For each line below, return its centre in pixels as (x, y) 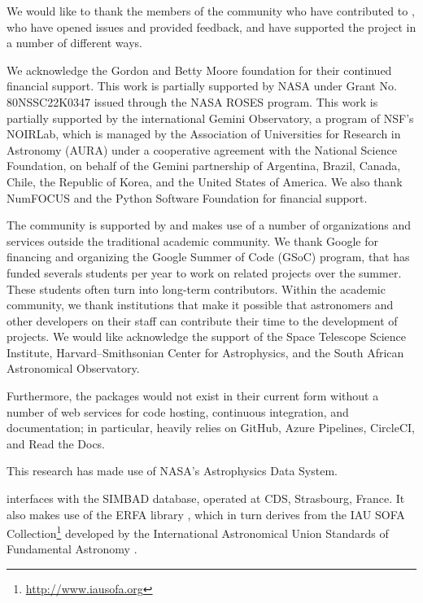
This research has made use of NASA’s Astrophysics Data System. (172, 471)
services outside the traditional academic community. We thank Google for (193, 240)
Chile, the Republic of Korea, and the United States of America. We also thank (205, 181)
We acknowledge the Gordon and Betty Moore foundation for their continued (199, 70)
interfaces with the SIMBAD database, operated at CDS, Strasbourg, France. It (206, 498)
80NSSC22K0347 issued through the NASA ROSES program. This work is (192, 101)
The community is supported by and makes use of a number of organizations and (209, 225)
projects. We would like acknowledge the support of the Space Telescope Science (207, 336)
